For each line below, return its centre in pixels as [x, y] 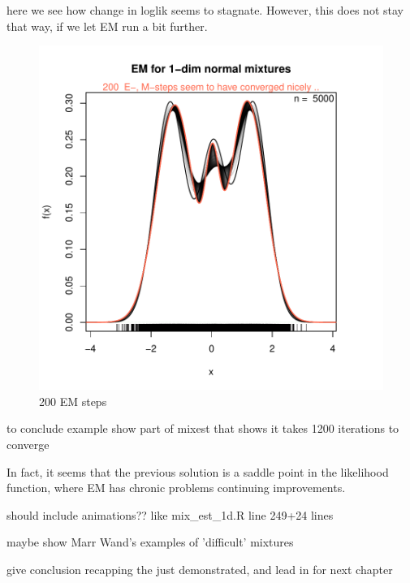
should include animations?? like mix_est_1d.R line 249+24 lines [170, 514]
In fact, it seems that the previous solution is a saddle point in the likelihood [198, 471]
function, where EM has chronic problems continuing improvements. [176, 488]
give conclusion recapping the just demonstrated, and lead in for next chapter [200, 569]
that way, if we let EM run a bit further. [107, 26]
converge [28, 444]
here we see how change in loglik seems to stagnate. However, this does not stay [205, 10]
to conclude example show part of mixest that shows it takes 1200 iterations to [203, 428]
